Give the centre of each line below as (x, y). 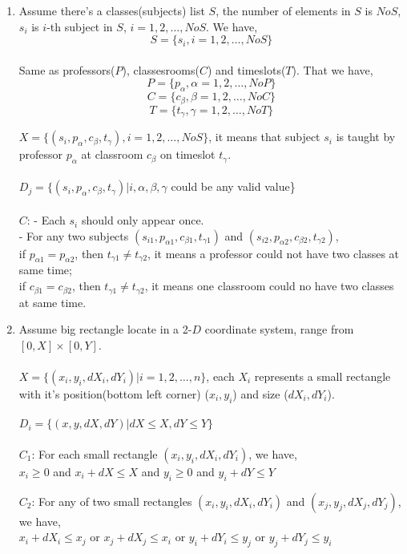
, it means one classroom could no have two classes (269, 286)
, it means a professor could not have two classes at (274, 253)
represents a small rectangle (322, 376)
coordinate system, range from (279, 329)
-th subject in (80, 26)
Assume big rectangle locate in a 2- (105, 329)
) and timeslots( (246, 69)
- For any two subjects (74, 235)
